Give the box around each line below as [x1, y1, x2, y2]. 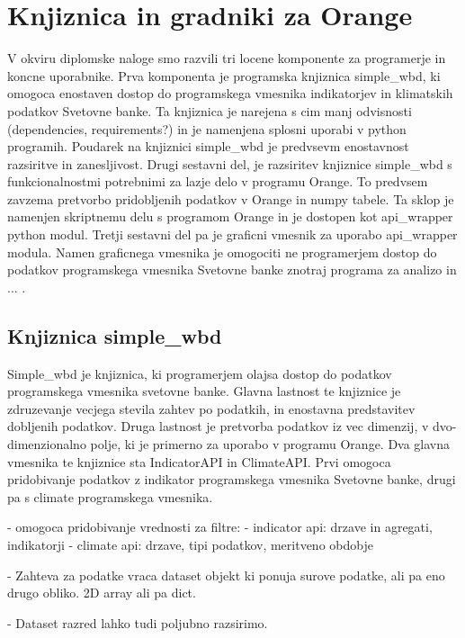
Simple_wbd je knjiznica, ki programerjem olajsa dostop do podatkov [7, 364, 392, 382]
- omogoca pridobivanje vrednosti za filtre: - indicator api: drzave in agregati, [7, 517, 433, 536]
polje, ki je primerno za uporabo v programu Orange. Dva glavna [90, 435, 451, 454]
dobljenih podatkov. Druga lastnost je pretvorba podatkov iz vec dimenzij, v [7, 417, 429, 436]
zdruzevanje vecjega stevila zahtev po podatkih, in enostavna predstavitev [7, 399, 416, 418]
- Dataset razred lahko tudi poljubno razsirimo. [7, 613, 268, 632]
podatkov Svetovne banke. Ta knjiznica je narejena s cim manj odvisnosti [7, 101, 412, 120]
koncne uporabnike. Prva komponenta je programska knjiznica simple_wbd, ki [7, 66, 441, 85]
